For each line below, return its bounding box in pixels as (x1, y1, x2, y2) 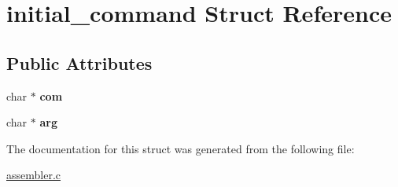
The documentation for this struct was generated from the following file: (6, 140, 355, 156)
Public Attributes (6, 50, 153, 75)
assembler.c (6, 167, 61, 183)
